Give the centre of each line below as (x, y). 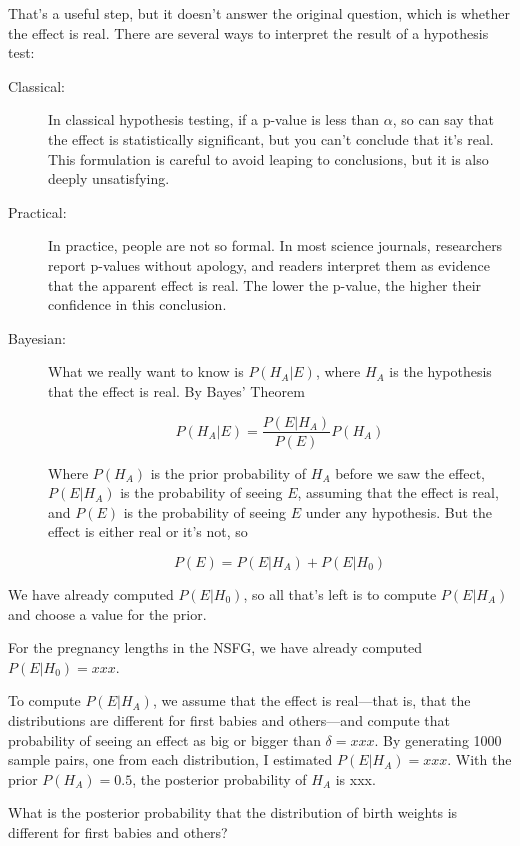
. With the (479, 759)
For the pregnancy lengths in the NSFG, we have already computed (215, 647)
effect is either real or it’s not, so (148, 531)
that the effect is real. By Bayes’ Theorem (176, 390)
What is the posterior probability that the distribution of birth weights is (233, 812)
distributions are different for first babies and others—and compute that (229, 719)
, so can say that (443, 119)
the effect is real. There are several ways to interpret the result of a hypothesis (248, 32)
